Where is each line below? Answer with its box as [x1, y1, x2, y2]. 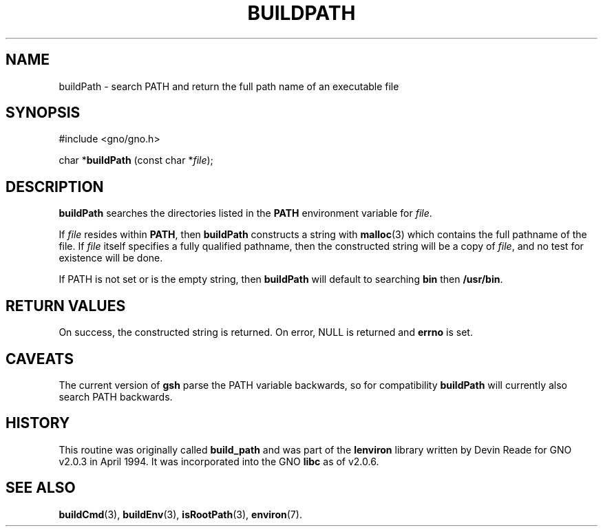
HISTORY [6, 414, 70, 432]
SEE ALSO [6, 479, 76, 497]
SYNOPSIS [6, 104, 81, 122]
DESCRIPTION [6, 178, 104, 195]
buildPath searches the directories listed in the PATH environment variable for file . [59, 207, 432, 220]
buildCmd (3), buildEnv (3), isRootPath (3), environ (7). [59, 508, 302, 520]
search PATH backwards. [59, 390, 173, 403]
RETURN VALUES [6, 297, 126, 315]
